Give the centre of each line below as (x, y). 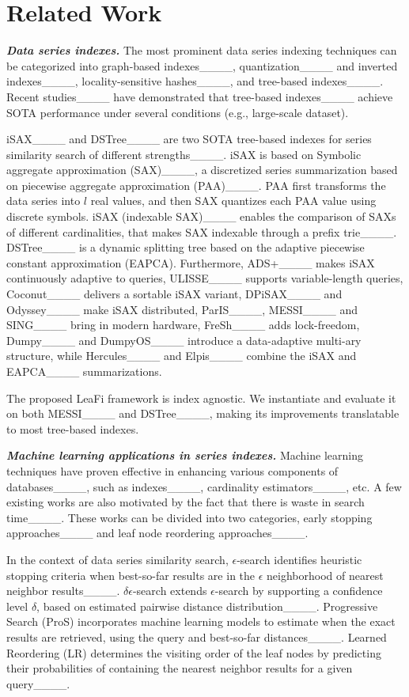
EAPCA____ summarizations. (84, 371)
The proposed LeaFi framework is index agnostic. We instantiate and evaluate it (201, 398)
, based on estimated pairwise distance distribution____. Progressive (207, 606)
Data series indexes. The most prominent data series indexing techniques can (202, 50)
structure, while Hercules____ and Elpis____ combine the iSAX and (182, 356)
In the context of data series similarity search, (117, 559)
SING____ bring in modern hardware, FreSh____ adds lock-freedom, (183, 325)
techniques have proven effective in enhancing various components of (172, 470)
